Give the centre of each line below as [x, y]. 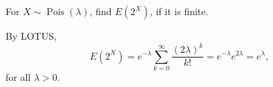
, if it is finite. [179, 11]
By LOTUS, [31, 36]
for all [18, 76]
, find [101, 11]
